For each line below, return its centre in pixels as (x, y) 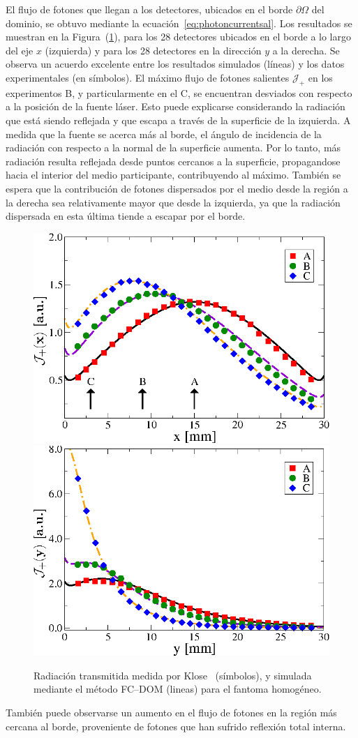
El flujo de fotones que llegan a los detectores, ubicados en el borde (149, 9)
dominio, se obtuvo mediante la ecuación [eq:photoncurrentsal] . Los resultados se (179, 23)
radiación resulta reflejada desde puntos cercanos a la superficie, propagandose (173, 161)
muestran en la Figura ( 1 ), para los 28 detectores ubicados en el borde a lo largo (179, 37)
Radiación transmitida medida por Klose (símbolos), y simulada (173, 675)
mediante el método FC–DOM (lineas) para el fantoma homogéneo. (178, 689)
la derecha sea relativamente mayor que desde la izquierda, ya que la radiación (173, 202)
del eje (20, 50)
